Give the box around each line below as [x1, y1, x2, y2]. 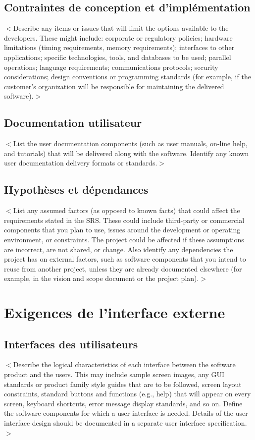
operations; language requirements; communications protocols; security [4, 61, 218, 72]
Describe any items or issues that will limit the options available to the [13, 23, 229, 33]
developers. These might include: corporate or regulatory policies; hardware [4, 32, 233, 43]
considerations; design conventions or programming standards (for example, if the [4, 71, 251, 82]
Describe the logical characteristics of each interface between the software [13, 359, 236, 370]
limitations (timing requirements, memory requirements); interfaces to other [4, 42, 235, 53]
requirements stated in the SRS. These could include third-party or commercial [4, 215, 245, 225]
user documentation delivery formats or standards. [4, 158, 157, 168]
